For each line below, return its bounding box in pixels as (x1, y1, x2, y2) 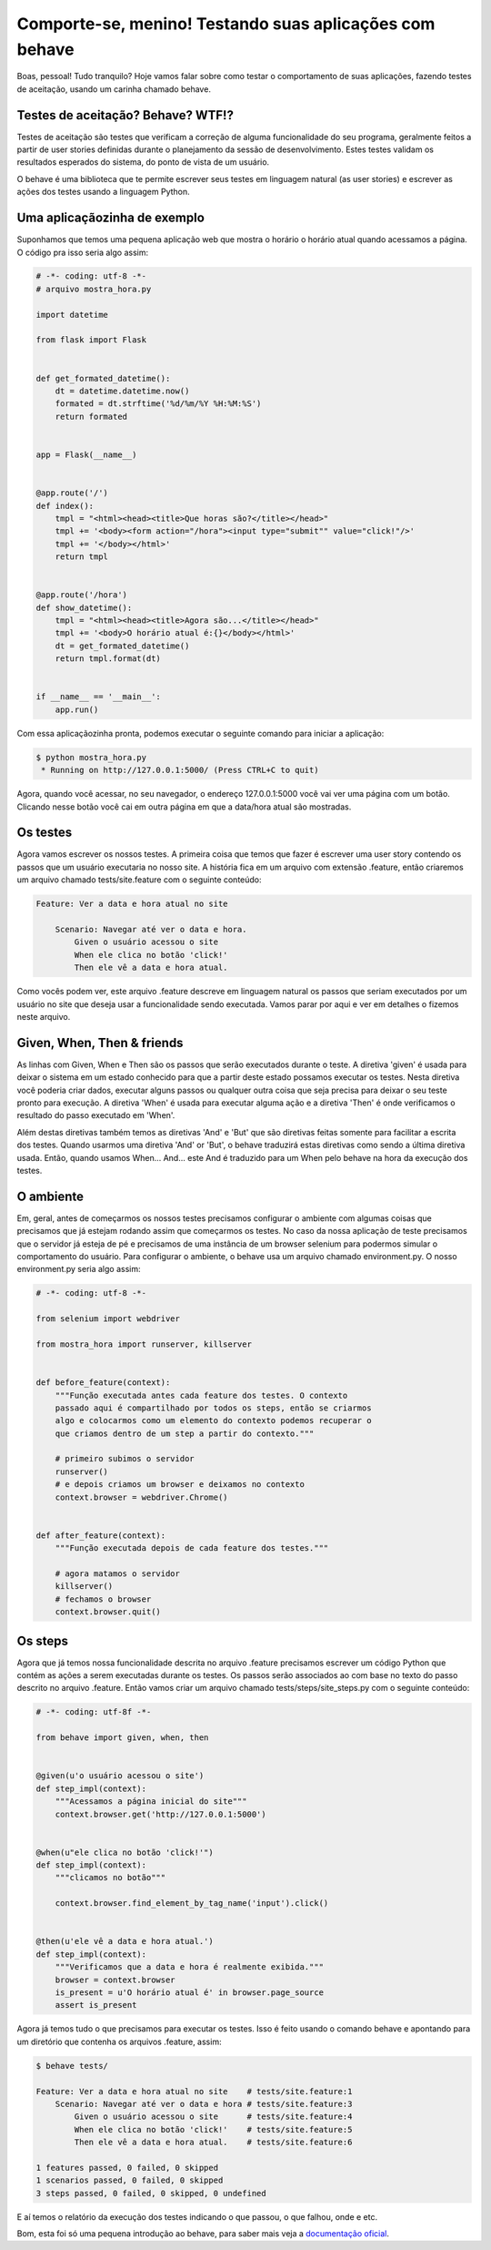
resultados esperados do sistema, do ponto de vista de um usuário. (16, 157, 270, 168)
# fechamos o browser (55, 1593, 152, 1604)
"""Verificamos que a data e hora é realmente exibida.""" (55, 1962, 325, 1972)
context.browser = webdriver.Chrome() (55, 1492, 228, 1502)
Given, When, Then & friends (16, 1034, 184, 1051)
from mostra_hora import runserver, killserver (35, 1339, 252, 1349)
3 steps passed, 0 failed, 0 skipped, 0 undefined (35, 2188, 267, 2198)
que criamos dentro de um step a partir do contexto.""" (55, 1428, 315, 1439)
